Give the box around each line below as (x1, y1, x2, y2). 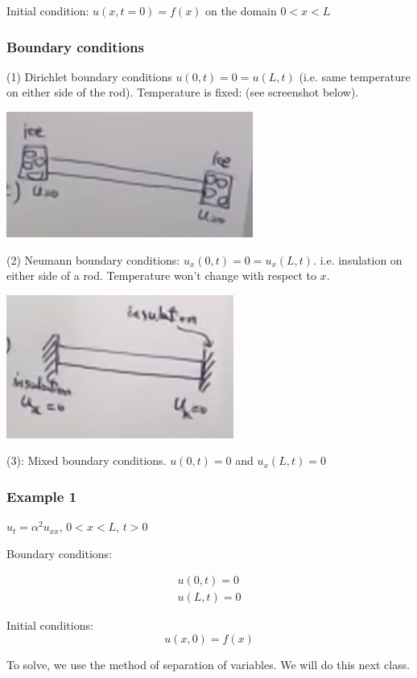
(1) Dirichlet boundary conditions (6, 68, 172, 84)
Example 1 (6, 486, 77, 506)
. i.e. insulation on (313, 251, 403, 268)
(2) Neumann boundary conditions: (6, 251, 180, 268)
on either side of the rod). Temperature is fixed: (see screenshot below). (6, 84, 359, 101)
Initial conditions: (6, 617, 93, 634)
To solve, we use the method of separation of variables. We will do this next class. (6, 656, 411, 673)
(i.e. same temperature (299, 68, 411, 84)
